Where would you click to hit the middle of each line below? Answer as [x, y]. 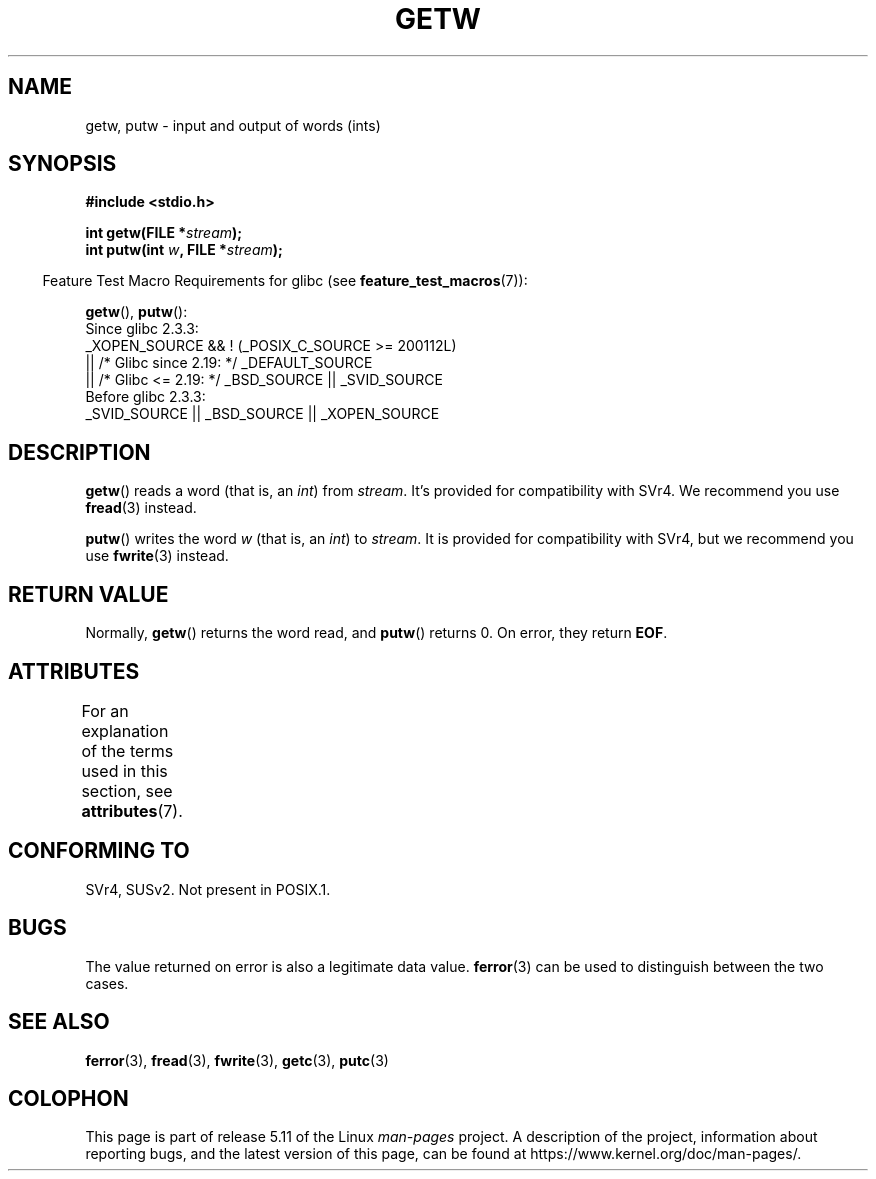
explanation [125, 730]
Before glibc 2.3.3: [145, 397]
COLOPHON [68, 1098]
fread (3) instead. [141, 508]
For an [105, 710]
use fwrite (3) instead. [157, 556]
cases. [107, 983]
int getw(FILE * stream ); [164, 233]
